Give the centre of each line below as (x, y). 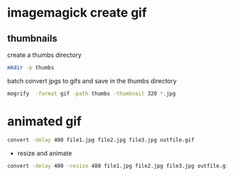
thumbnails (32, 38)
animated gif (45, 121)
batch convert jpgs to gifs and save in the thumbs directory (92, 80)
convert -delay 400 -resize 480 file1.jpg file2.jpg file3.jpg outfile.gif (119, 166)
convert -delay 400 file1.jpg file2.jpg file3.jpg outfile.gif (101, 140)
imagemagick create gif (77, 13)
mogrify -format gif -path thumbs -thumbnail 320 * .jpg (92, 94)
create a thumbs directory (45, 55)
